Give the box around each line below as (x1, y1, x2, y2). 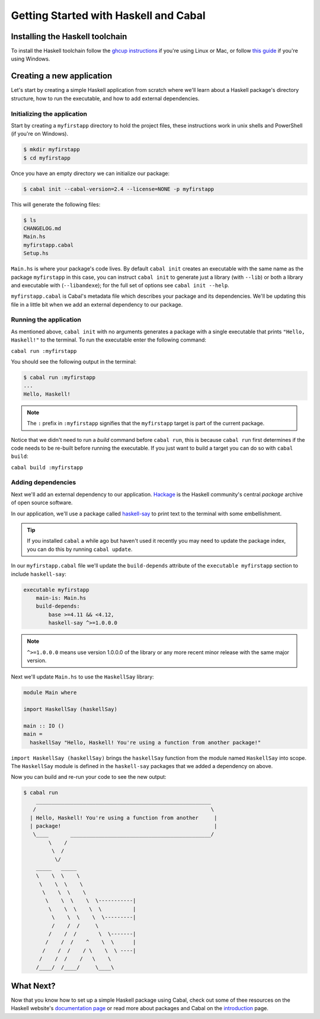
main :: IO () (23, 722, 65, 729)
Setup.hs (23, 250, 49, 257)
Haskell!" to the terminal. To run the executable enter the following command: (11, 336, 207, 343)
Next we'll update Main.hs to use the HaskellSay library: (11, 673, 154, 680)
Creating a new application (11, 71, 113, 81)
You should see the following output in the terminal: (11, 358, 137, 365)
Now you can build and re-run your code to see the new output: (11, 773, 167, 781)
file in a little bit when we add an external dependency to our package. (11, 301, 183, 308)
